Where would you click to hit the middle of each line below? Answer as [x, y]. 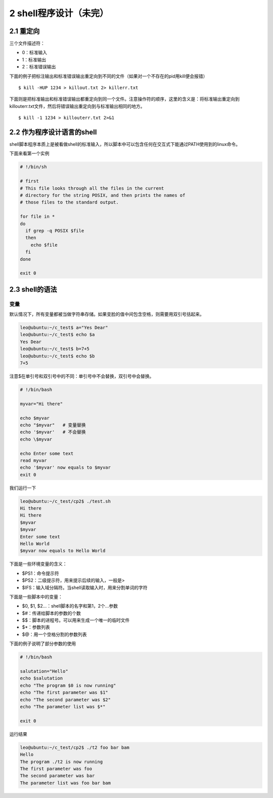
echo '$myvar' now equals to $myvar [65, 468]
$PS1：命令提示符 [40, 573]
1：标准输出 [34, 59]
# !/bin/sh [33, 167]
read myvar [33, 460]
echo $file [44, 245]
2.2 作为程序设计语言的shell [53, 132]
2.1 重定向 [25, 31]
